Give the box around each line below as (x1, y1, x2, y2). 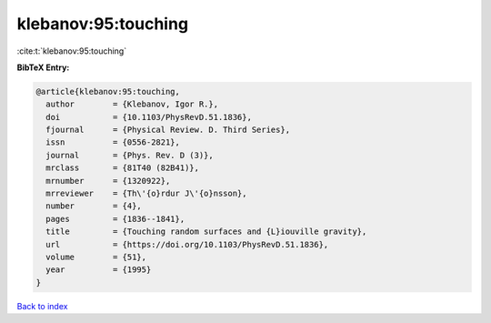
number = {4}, (45, 201, 143, 211)
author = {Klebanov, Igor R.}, (45, 99, 218, 109)
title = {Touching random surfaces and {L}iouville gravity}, (45, 227, 367, 237)
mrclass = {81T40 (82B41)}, (45, 163, 200, 173)
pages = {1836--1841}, (45, 214, 185, 224)
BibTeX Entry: (16, 62, 70, 73)
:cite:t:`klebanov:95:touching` (16, 45, 127, 56)
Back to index (16, 300, 68, 311)
